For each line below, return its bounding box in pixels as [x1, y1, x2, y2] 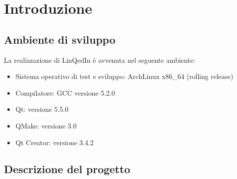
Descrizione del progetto [4, 161, 131, 176]
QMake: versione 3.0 [15, 120, 77, 130]
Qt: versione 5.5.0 [15, 104, 69, 114]
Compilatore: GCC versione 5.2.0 [15, 87, 115, 98]
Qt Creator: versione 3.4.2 [15, 137, 94, 147]
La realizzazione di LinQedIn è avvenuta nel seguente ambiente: [4, 54, 195, 65]
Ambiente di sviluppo [4, 31, 115, 47]
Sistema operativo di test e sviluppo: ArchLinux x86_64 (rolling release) [15, 71, 234, 81]
